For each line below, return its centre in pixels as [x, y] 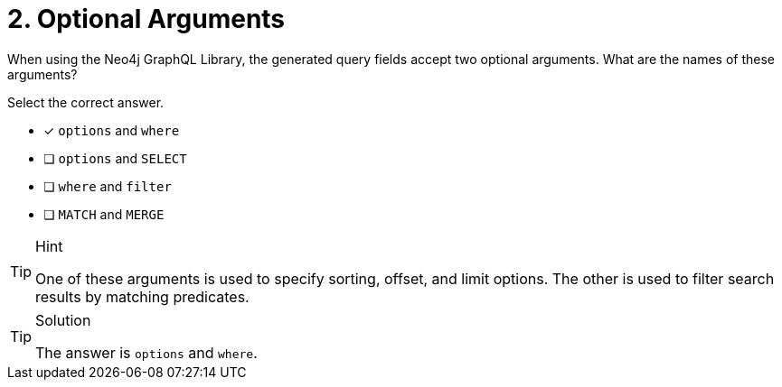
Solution [63, 320]
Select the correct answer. [86, 102]
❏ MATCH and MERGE [104, 214]
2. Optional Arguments [146, 19]
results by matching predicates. [142, 296]
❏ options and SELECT [115, 158]
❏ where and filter [108, 186]
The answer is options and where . [146, 352]
